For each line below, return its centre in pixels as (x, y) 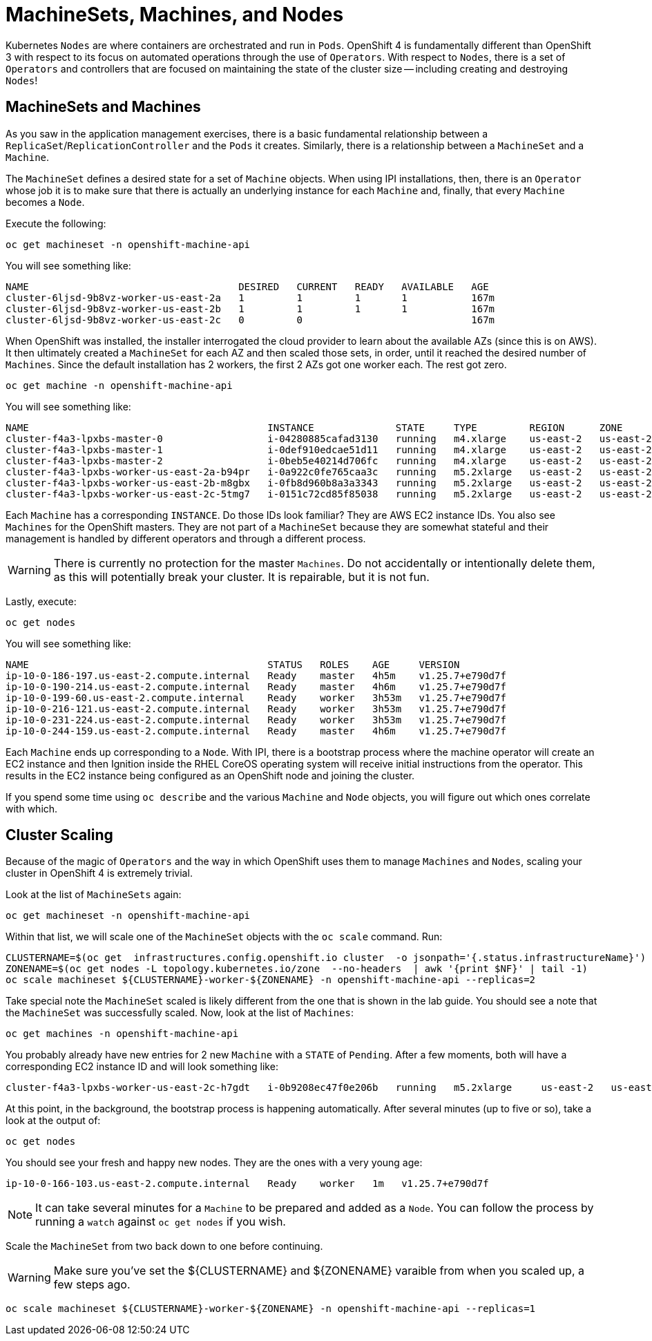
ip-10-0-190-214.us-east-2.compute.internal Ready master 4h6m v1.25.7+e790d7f (256, 686)
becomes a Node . (45, 202)
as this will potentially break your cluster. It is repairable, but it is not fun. (241, 577)
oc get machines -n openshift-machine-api (122, 1034)
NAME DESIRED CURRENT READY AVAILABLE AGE (247, 286)
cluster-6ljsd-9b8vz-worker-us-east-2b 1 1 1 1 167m (250, 308)
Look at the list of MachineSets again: (94, 895)
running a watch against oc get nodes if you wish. (161, 1222)
